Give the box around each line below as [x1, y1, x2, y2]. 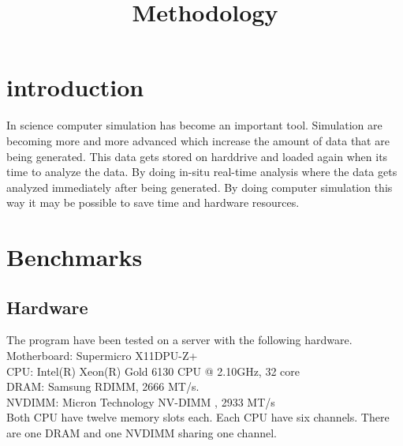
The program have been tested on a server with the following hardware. [6, 332, 353, 348]
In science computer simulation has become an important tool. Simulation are [6, 117, 382, 133]
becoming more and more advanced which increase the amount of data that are [6, 132, 390, 148]
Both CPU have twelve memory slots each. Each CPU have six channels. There [6, 409, 390, 425]
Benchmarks [6, 241, 143, 273]
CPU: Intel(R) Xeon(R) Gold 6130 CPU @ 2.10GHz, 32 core [6, 362, 300, 379]
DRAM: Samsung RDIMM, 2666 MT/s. [6, 378, 200, 395]
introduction [6, 71, 144, 103]
